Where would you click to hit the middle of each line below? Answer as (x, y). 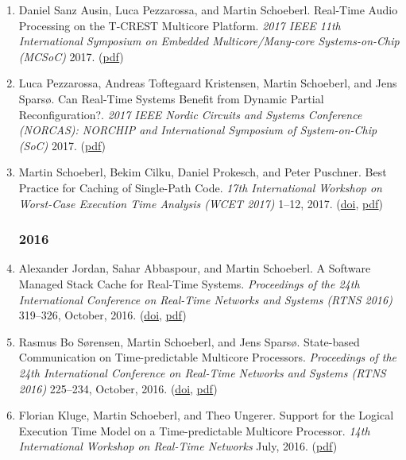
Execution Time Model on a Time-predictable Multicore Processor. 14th (194, 430)
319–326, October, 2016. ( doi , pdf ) (102, 315)
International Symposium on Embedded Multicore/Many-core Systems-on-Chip (209, 41)
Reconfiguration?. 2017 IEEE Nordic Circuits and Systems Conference (190, 114)
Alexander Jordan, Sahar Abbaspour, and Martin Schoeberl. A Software (195, 268)
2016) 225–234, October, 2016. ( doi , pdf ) (118, 388)
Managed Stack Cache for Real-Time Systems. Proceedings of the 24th (189, 283)
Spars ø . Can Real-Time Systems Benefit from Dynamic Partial (171, 98)
